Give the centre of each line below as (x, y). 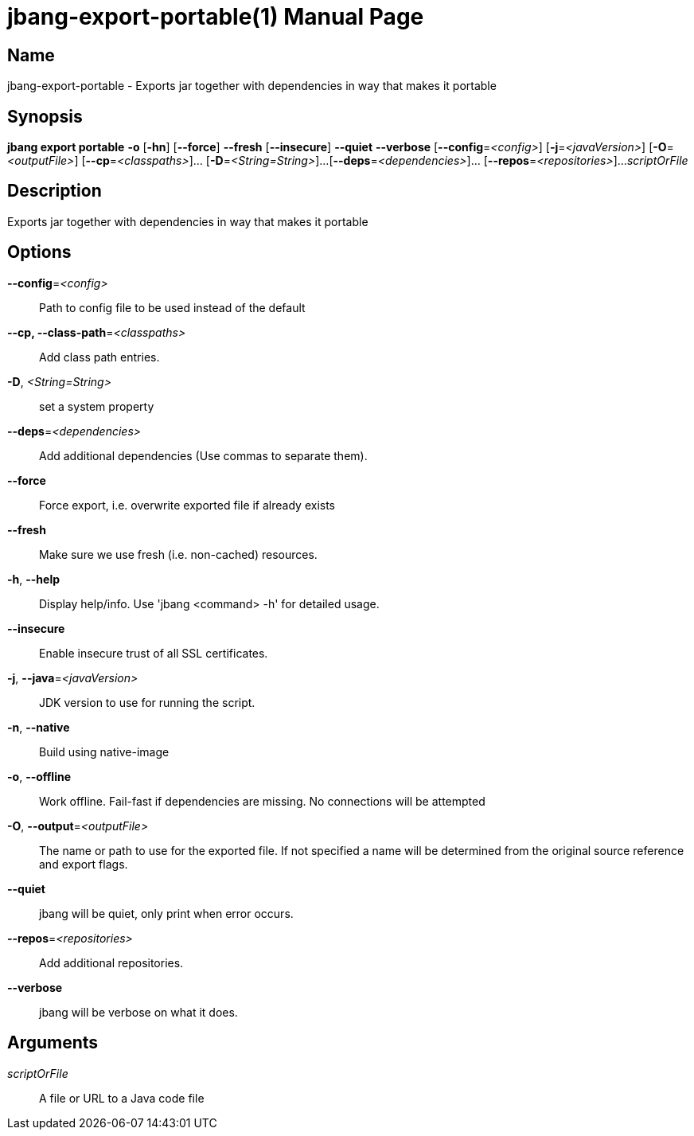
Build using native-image (104, 751)
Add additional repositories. (111, 962)
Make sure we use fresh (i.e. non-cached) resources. (178, 554)
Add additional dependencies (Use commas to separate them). (203, 455)
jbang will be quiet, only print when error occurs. (166, 913)
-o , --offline (39, 776)
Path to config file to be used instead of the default (172, 307)
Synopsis (45, 116)
